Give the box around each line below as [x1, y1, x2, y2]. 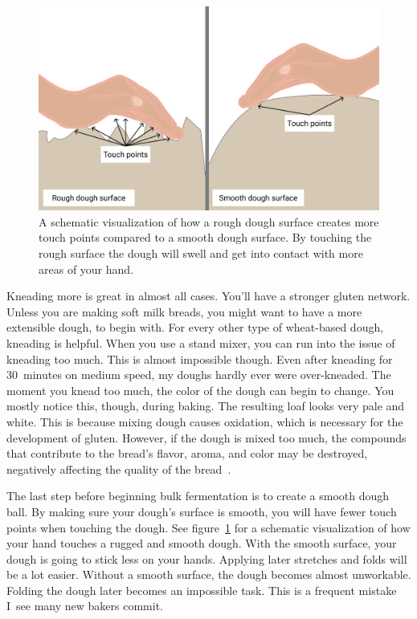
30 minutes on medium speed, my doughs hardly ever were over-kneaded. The [6, 366, 391, 383]
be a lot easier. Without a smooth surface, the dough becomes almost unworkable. [6, 566, 411, 583]
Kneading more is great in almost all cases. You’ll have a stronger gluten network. [6, 287, 411, 304]
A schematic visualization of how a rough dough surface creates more [39, 213, 379, 230]
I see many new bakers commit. [6, 597, 163, 614]
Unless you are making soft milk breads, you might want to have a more [6, 303, 362, 320]
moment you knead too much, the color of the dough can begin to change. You [6, 381, 395, 398]
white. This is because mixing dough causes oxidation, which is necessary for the [6, 413, 403, 430]
